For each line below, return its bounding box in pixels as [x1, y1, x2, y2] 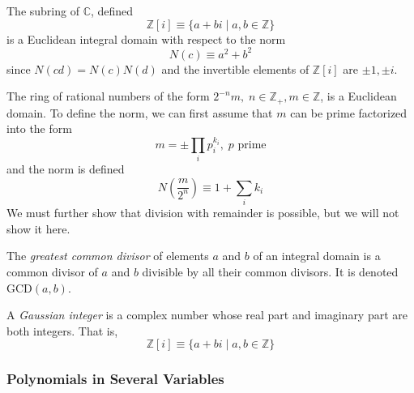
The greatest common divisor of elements [6, 247, 209, 264]
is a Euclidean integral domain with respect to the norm [6, 30, 286, 47]
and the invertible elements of [161, 60, 309, 77]
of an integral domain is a [253, 247, 381, 264]
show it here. [6, 220, 70, 237]
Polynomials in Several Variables [6, 369, 224, 389]
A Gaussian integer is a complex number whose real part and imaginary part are [6, 306, 408, 323]
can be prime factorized [290, 104, 408, 121]
